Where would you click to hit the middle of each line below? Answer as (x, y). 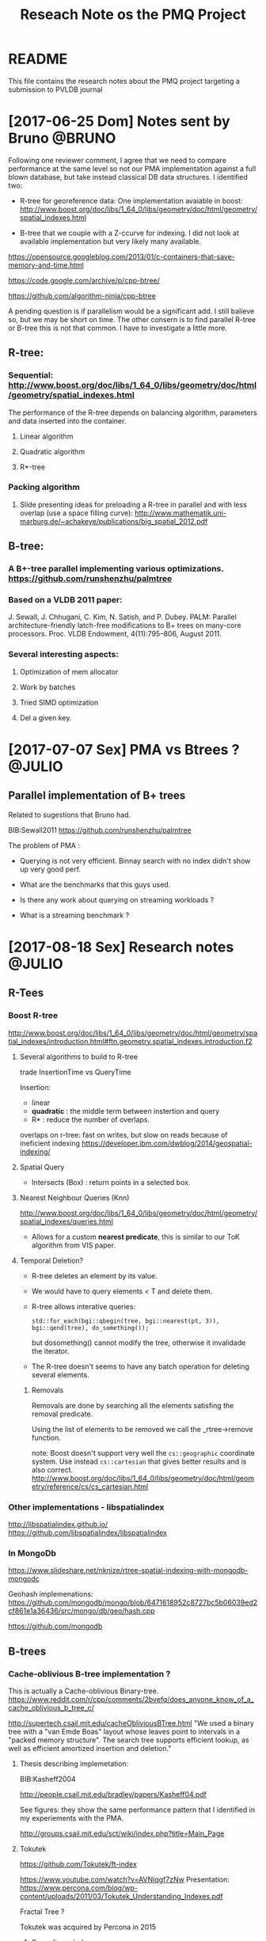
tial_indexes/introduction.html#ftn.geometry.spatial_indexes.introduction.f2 (131, 1041)
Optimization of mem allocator (69, 671)
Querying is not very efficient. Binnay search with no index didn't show (135, 860)
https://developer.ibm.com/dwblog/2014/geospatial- (167, 1143)
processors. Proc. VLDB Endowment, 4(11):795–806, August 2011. (115, 634)
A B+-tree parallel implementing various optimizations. (116, 569)
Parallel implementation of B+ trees (97, 796)
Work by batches (47, 687)
